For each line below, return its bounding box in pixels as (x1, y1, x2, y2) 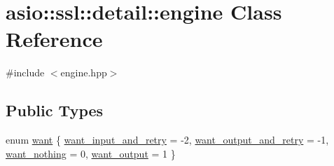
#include (6, 65, 45, 80)
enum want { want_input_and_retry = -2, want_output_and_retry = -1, (6, 132, 329, 147)
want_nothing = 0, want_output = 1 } (6, 146, 176, 160)
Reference (6, 25, 103, 53)
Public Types (6, 99, 104, 121)
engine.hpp (60, 65, 107, 80)
